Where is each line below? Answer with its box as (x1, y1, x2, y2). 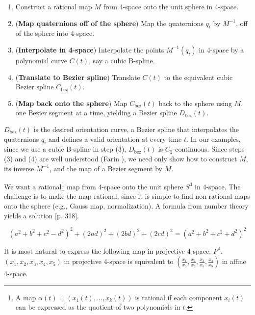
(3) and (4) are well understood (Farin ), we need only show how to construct (4, 153, 237, 163)
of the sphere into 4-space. (15, 28, 95, 38)
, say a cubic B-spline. (89, 55, 155, 65)
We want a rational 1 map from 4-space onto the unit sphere (4, 180, 183, 191)
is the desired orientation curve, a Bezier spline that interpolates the (33, 124, 239, 134)
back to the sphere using (158, 98, 232, 108)
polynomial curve (15, 55, 67, 65)
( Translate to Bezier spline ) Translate (15, 72, 140, 82)
